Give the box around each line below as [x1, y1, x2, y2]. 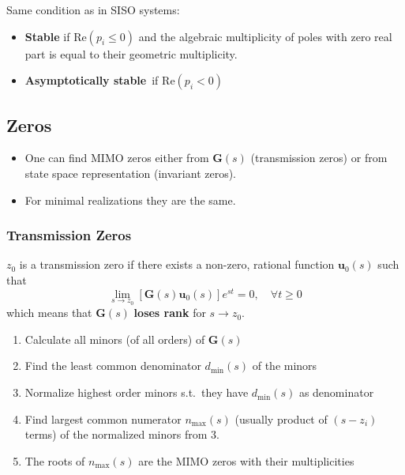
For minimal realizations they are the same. [24, 191, 236, 208]
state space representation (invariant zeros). [24, 164, 237, 181]
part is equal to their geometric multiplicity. [24, 45, 238, 62]
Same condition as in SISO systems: [6, 2, 180, 17]
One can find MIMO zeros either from [24, 149, 209, 166]
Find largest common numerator [24, 410, 182, 427]
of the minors [252, 357, 317, 374]
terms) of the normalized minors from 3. [24, 426, 219, 443]
